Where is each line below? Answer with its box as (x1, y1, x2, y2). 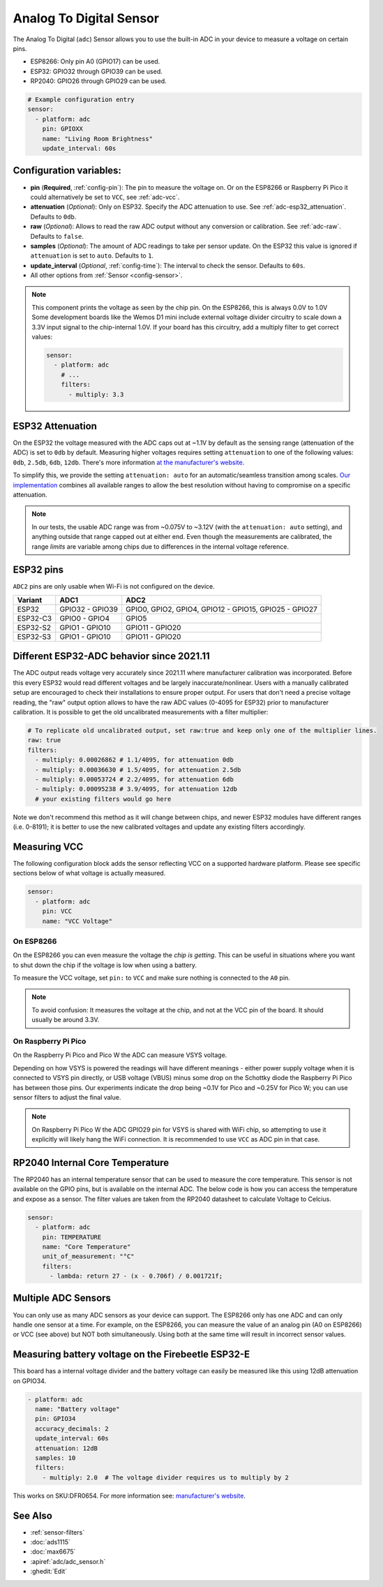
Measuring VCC (13, 841, 84, 852)
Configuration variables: (13, 165, 122, 177)
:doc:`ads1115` (30, 1538, 71, 1547)
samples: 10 (35, 1454, 76, 1462)
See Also (13, 1510, 52, 1521)
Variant (17, 595, 43, 605)
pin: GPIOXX (42, 125, 84, 133)
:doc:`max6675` (30, 1547, 76, 1556)
